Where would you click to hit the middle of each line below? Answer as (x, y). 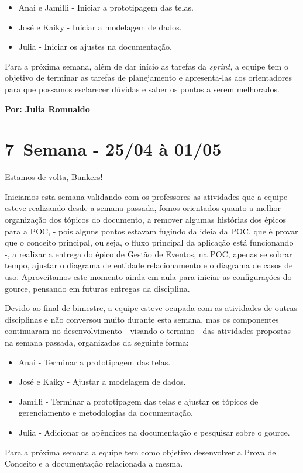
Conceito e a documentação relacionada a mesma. (94, 463)
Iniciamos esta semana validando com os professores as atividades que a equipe (146, 196)
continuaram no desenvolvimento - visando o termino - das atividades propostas (148, 331)
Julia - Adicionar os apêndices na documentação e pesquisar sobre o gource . (154, 432)
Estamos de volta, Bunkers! (54, 177)
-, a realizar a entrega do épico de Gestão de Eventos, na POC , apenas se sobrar (149, 253)
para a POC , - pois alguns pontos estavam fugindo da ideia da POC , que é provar (151, 231)
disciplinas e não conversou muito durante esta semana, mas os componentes (142, 319)
